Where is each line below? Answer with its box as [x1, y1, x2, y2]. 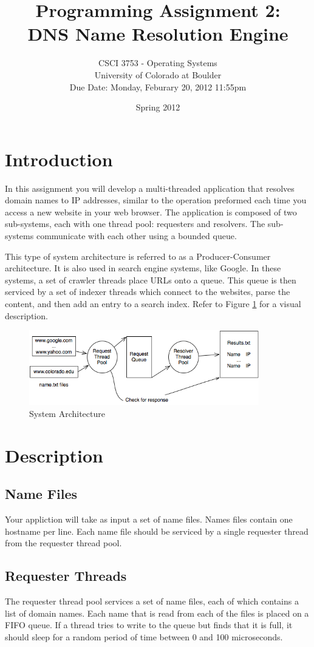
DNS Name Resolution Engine [27, 21, 288, 46]
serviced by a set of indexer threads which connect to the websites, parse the [5, 285, 290, 298]
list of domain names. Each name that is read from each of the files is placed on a [5, 606, 309, 619]
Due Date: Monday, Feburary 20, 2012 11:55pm [69, 80, 247, 93]
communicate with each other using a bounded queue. [36, 229, 237, 242]
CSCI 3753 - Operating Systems [98, 56, 217, 69]
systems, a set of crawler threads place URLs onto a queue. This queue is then [5, 273, 296, 286]
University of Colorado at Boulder [94, 68, 222, 81]
